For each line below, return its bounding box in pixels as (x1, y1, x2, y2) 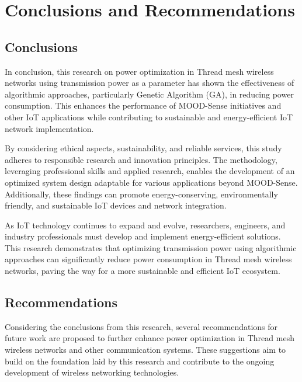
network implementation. (5, 122, 94, 134)
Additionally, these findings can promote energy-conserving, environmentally (5, 187, 278, 200)
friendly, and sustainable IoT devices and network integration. (5, 199, 227, 211)
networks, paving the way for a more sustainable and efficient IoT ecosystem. (5, 265, 280, 277)
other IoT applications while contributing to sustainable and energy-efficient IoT (5, 110, 293, 123)
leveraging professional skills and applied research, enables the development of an (5, 165, 295, 177)
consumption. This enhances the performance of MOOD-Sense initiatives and (5, 99, 282, 112)
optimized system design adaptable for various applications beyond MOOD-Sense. (5, 176, 298, 188)
